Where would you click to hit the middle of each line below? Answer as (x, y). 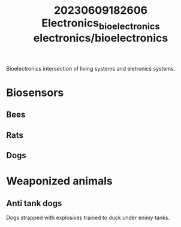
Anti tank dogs (34, 203)
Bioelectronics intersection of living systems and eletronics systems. (91, 68)
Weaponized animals (59, 181)
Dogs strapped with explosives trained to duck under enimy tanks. (88, 218)
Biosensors (35, 93)
